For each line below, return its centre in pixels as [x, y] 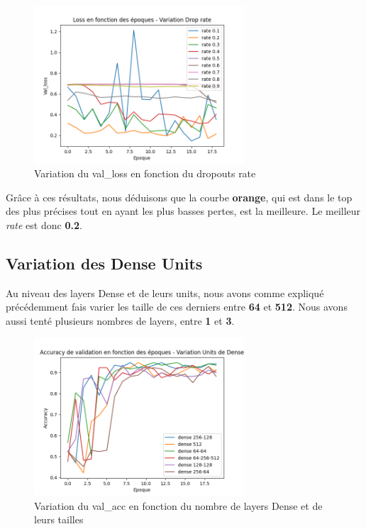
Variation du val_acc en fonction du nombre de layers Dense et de [178, 505]
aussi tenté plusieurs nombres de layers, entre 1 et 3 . [120, 320]
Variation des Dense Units [104, 263]
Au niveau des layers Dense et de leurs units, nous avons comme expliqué [165, 293]
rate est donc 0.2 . [44, 224]
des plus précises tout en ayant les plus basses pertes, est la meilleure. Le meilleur [183, 211]
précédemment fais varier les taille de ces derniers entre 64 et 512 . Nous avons [177, 307]
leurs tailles [59, 519]
